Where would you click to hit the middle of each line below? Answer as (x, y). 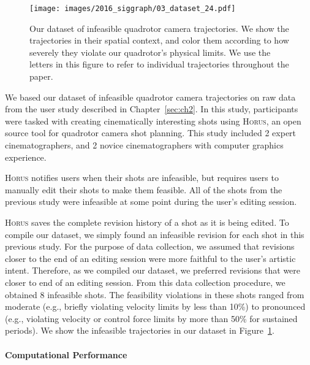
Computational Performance (66, 354)
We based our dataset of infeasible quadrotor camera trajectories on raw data (150, 97)
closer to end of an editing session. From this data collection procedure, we (145, 282)
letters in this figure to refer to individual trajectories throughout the (159, 64)
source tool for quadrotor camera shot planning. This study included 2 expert (151, 133)
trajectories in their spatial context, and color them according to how (159, 40)
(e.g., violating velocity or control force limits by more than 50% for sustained (151, 318)
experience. (26, 157)
